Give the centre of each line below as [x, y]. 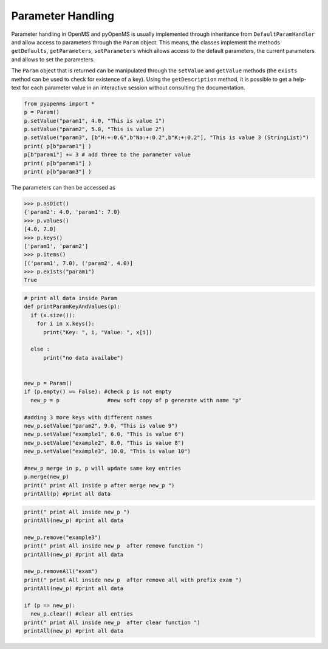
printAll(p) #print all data [67, 494]
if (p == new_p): [50, 605]
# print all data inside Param [71, 298]
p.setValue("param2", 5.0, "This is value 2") [94, 129]
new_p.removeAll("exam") [61, 572]
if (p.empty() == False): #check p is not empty [98, 392]
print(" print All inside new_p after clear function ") [112, 622]
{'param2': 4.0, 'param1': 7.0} [72, 212]
